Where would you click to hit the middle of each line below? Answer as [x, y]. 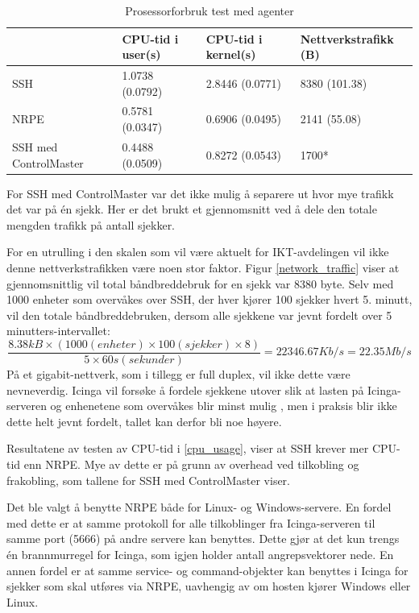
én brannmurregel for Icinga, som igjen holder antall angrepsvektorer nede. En [200, 554]
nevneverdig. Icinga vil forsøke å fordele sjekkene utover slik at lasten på [185, 389]
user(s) [141, 54]
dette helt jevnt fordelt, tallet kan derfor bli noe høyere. [144, 421]
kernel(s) [231, 54]
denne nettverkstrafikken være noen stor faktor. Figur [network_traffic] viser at [203, 267]
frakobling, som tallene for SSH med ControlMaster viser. [149, 480]
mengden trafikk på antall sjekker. [91, 224]
